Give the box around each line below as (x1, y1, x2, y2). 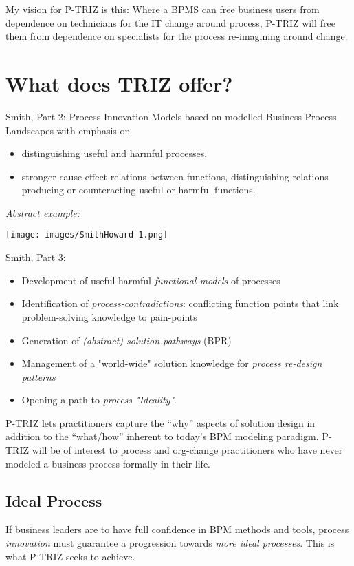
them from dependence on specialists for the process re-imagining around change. (5, 29, 348, 43)
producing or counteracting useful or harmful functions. (21, 182, 256, 197)
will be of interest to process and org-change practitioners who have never (32, 443, 343, 457)
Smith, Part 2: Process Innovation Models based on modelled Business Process (5, 109, 337, 123)
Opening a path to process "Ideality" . (21, 392, 177, 407)
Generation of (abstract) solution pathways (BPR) (21, 333, 232, 347)
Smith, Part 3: (5, 250, 66, 264)
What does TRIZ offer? (5, 69, 233, 97)
